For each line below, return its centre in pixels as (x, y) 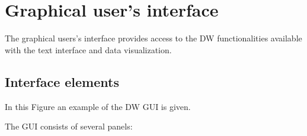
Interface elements (62, 81)
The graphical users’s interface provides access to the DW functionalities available (153, 38)
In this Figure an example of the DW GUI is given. (98, 106)
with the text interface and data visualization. (88, 49)
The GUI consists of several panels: (69, 126)
